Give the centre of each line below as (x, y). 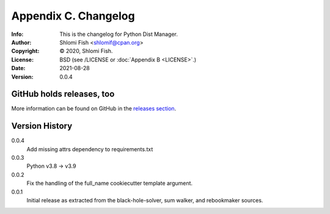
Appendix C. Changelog (73, 16)
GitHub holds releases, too (63, 94)
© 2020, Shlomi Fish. (86, 51)
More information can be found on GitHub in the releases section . (94, 109)
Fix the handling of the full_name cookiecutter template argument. (109, 184)
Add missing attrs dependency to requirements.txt (90, 149)
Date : (18, 68)
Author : (21, 42)
